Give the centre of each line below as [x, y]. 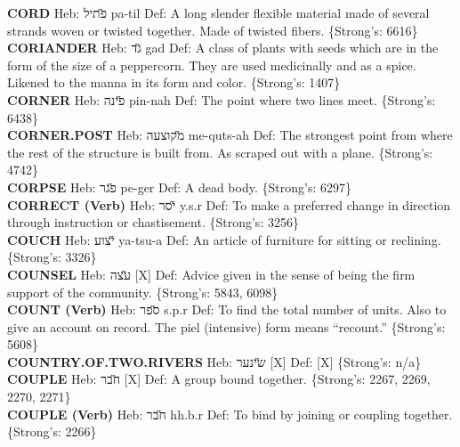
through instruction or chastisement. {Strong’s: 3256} [153, 222]
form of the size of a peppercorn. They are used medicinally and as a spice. [212, 65]
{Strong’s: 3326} [52, 257]
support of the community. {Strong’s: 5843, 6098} [143, 292]
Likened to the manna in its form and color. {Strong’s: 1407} [174, 82]
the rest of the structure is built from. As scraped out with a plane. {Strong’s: [220, 152]
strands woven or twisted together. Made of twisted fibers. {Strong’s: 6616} [213, 30]
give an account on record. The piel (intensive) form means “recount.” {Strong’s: [226, 326]
